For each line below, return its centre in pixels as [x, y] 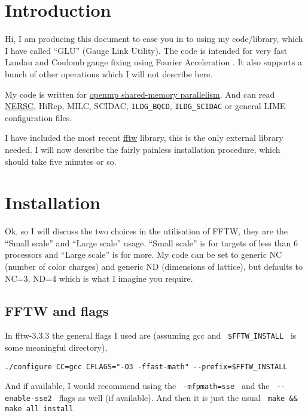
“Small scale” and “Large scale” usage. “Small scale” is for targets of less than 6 [152, 242]
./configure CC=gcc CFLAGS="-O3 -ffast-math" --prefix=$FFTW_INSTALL [146, 367]
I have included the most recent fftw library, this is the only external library [144, 138]
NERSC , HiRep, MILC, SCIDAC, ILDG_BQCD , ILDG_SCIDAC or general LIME [145, 106]
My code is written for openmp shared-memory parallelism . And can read [140, 94]
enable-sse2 [28, 398]
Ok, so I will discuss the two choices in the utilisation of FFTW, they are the [146, 231]
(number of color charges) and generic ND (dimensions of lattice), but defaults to [154, 266]
